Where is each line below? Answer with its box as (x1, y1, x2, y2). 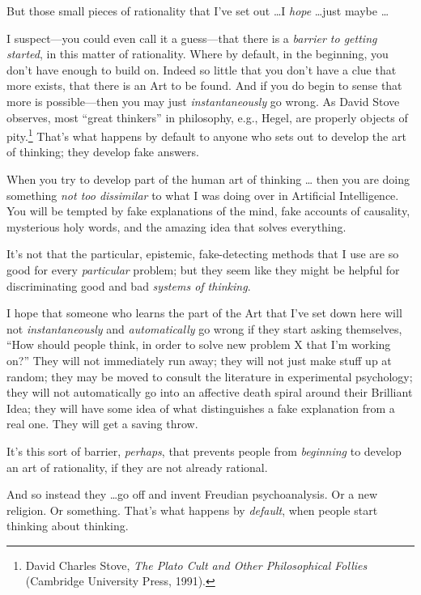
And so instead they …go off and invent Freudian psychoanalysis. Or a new (6, 486, 378, 503)
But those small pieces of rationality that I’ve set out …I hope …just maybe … (6, 2, 389, 19)
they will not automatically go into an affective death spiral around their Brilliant (6, 384, 413, 401)
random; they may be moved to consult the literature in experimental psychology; (6, 368, 413, 385)
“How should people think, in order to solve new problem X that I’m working (6, 336, 391, 353)
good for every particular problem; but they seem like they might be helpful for (6, 261, 400, 278)
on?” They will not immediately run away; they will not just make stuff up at (6, 351, 392, 368)
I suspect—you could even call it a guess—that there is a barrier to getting (6, 29, 377, 46)
